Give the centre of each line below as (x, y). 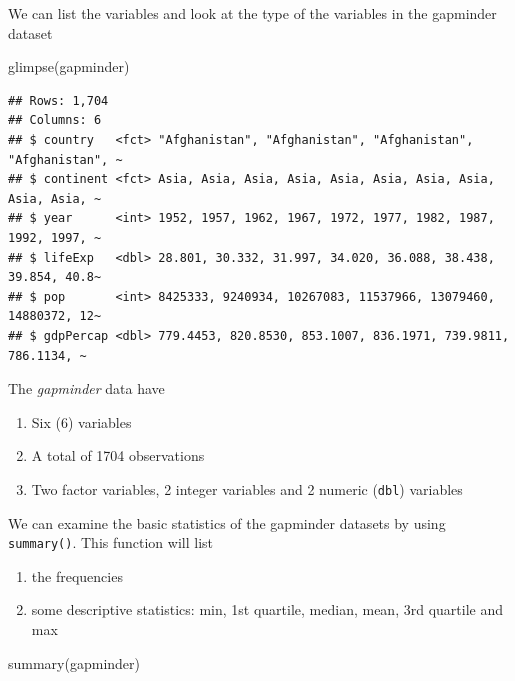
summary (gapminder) (74, 662)
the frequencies (77, 575)
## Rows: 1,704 (58, 100)
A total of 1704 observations (118, 455)
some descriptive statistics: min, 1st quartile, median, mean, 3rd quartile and (267, 609)
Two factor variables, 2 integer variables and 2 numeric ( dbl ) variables (247, 488)
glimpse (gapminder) (69, 66)
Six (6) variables (81, 421)
